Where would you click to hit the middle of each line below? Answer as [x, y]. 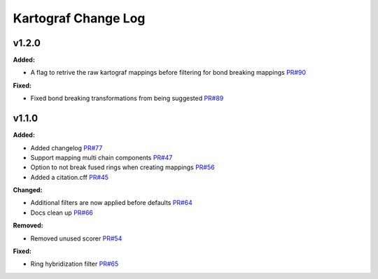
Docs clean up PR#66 [62, 213]
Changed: [28, 190]
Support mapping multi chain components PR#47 [101, 157]
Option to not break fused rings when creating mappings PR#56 [122, 167]
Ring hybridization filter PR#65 [75, 264]
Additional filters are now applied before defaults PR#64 [111, 203]
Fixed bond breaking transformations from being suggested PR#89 [127, 99]
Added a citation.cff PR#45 [69, 177]
